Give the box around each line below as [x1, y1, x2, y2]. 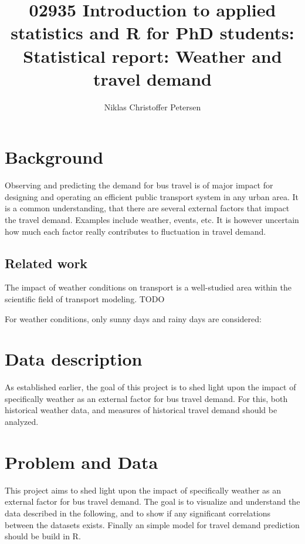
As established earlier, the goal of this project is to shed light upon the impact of [5, 381, 296, 393]
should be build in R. [5, 530, 81, 542]
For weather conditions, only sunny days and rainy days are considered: [5, 312, 262, 325]
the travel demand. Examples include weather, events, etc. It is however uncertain [5, 214, 299, 225]
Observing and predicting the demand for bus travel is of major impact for [5, 179, 273, 191]
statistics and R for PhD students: [11, 21, 294, 45]
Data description [5, 347, 143, 371]
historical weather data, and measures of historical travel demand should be [5, 404, 277, 416]
